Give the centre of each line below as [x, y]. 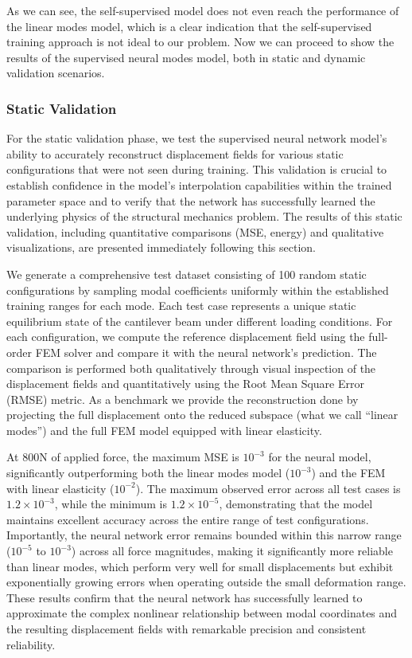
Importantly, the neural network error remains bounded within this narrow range [204, 535]
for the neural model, [320, 457]
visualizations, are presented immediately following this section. [161, 247]
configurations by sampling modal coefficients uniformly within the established [198, 290]
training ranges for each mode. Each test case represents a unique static [181, 305]
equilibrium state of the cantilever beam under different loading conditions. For [200, 321]
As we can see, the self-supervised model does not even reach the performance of [203, 10]
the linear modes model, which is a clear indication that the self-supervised [189, 26]
